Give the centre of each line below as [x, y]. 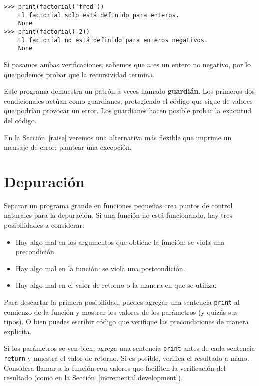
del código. [20, 120]
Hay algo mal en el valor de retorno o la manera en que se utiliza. [116, 285]
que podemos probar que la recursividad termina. [79, 74]
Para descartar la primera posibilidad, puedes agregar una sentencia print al [122, 301]
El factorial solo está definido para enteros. [99, 15]
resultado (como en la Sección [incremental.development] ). [93, 377]
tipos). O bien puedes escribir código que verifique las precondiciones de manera [126, 321]
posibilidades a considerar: [44, 225]
